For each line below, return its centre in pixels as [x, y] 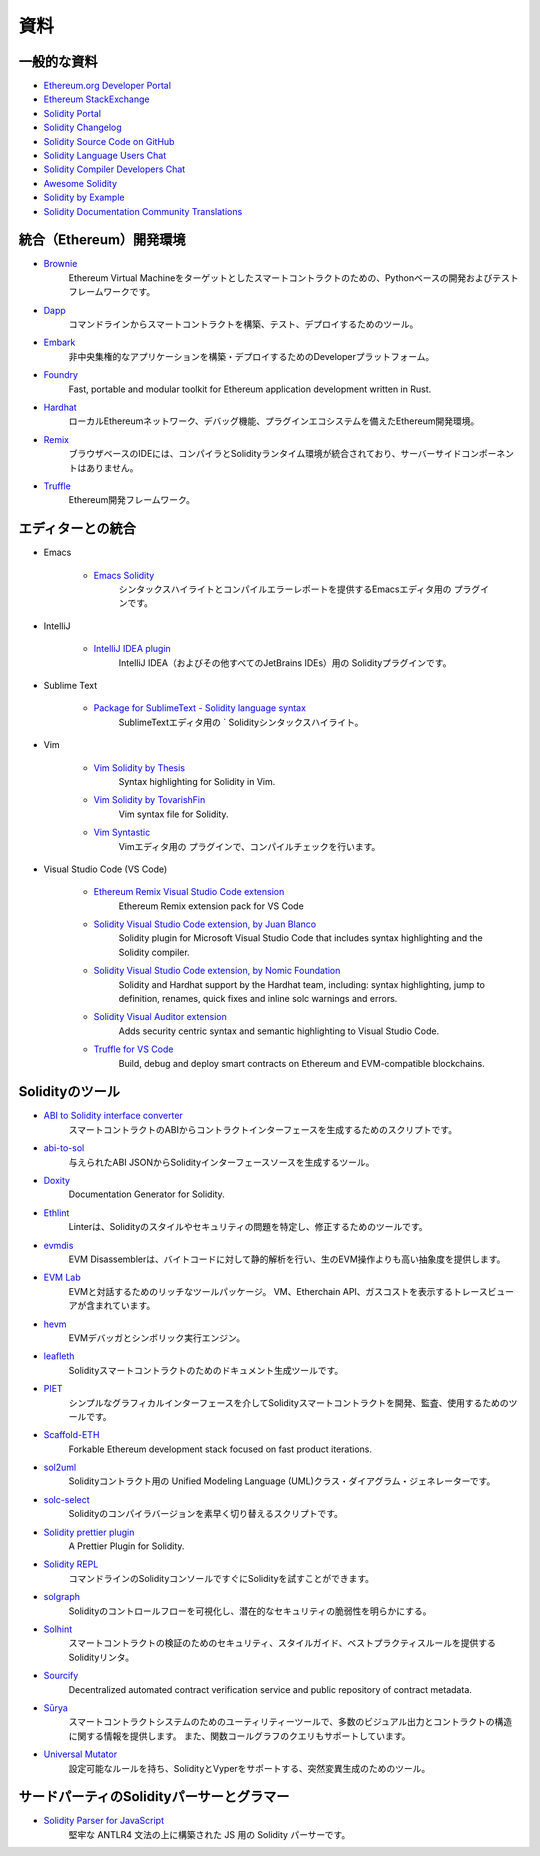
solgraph [61, 1597]
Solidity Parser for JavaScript [104, 1821]
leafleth [59, 1356]
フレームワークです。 [112, 292]
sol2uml [60, 1467]
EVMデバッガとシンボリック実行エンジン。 [156, 1337]
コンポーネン [488, 454]
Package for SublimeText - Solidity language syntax [200, 708]
